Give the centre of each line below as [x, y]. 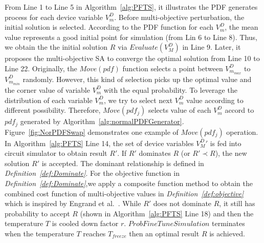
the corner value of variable [47, 89]
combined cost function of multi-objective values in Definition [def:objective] [124, 193]
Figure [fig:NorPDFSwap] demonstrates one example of [92, 131]
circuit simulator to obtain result [56, 153]
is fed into [226, 143]
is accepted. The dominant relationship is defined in [123, 163]
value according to [215, 100]
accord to [239, 110]
